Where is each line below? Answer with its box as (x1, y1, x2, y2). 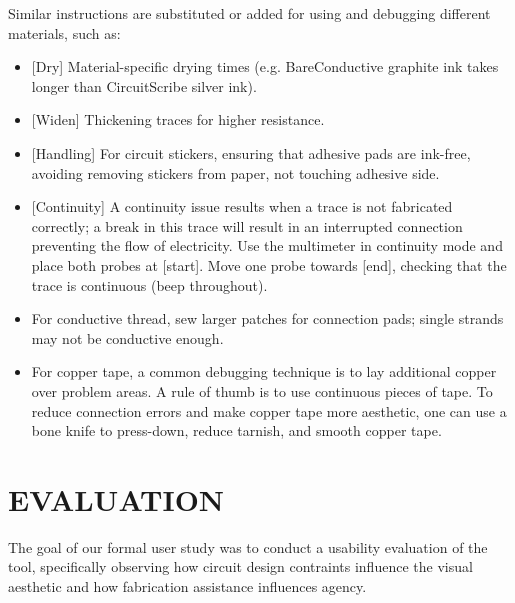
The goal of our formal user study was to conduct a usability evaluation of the (8, 536, 488, 557)
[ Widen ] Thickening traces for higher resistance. (31, 109, 325, 130)
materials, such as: (8, 22, 121, 43)
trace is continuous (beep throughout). (31, 274, 268, 295)
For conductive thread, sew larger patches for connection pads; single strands (31, 308, 504, 329)
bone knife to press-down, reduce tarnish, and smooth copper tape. (31, 420, 442, 441)
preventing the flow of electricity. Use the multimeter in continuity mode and (31, 235, 503, 256)
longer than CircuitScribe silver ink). (31, 75, 257, 96)
